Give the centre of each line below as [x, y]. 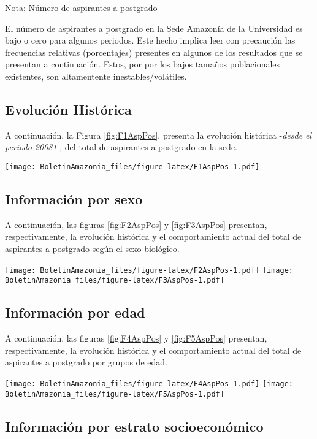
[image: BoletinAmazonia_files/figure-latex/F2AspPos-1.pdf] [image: [149, 270]
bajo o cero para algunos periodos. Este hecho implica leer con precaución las [150, 40]
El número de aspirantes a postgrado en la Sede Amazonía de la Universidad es [154, 28]
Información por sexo [74, 199]
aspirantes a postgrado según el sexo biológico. [92, 248]
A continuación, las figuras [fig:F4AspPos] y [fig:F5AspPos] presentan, [136, 338]
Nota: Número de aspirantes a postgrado [81, 7]
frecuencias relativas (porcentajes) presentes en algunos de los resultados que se [154, 52]
